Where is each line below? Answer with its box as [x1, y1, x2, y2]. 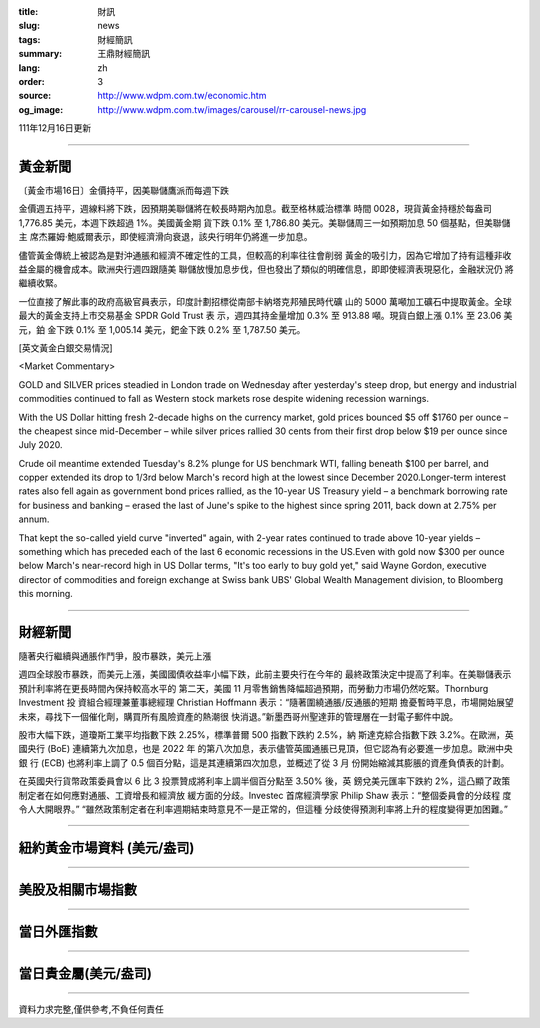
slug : [18, 20, 40, 32]
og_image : [18, 103, 64, 115]
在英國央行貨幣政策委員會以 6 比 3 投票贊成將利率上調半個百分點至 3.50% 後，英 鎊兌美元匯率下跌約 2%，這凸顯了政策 [18, 775, 511, 787]
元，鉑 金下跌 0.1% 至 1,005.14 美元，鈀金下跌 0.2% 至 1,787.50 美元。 [18, 323, 306, 335]
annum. [18, 513, 50, 525]
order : [18, 75, 45, 87]
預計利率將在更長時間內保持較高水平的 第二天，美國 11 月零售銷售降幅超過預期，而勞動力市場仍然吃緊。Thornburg [18, 682, 489, 694]
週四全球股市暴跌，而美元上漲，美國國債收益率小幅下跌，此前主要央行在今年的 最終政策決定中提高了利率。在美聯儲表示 [18, 668, 512, 680]
